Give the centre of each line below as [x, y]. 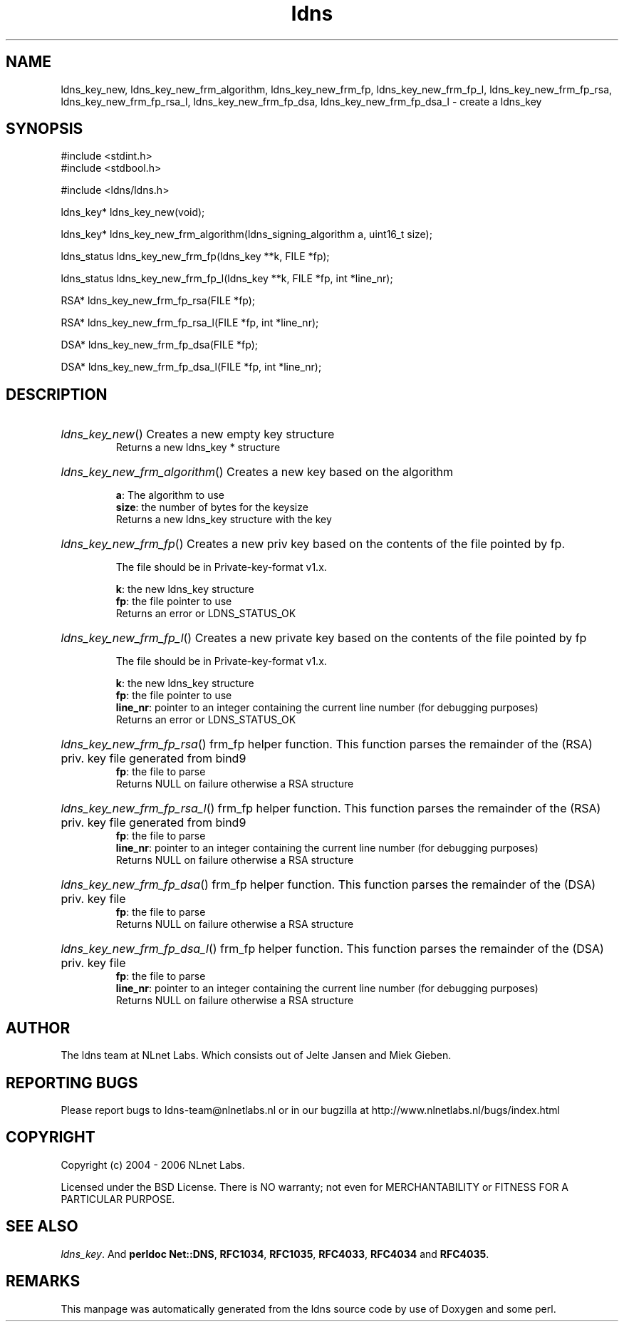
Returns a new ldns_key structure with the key [224, 520]
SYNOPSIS [45, 129]
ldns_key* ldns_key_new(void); [133, 212]
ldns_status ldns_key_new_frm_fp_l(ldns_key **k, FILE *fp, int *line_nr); [227, 279]
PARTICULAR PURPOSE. [118, 1199]
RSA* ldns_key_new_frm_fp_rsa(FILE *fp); [158, 301]
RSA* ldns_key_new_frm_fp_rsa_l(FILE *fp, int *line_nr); [190, 323]
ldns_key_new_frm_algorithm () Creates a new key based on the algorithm [257, 472]
